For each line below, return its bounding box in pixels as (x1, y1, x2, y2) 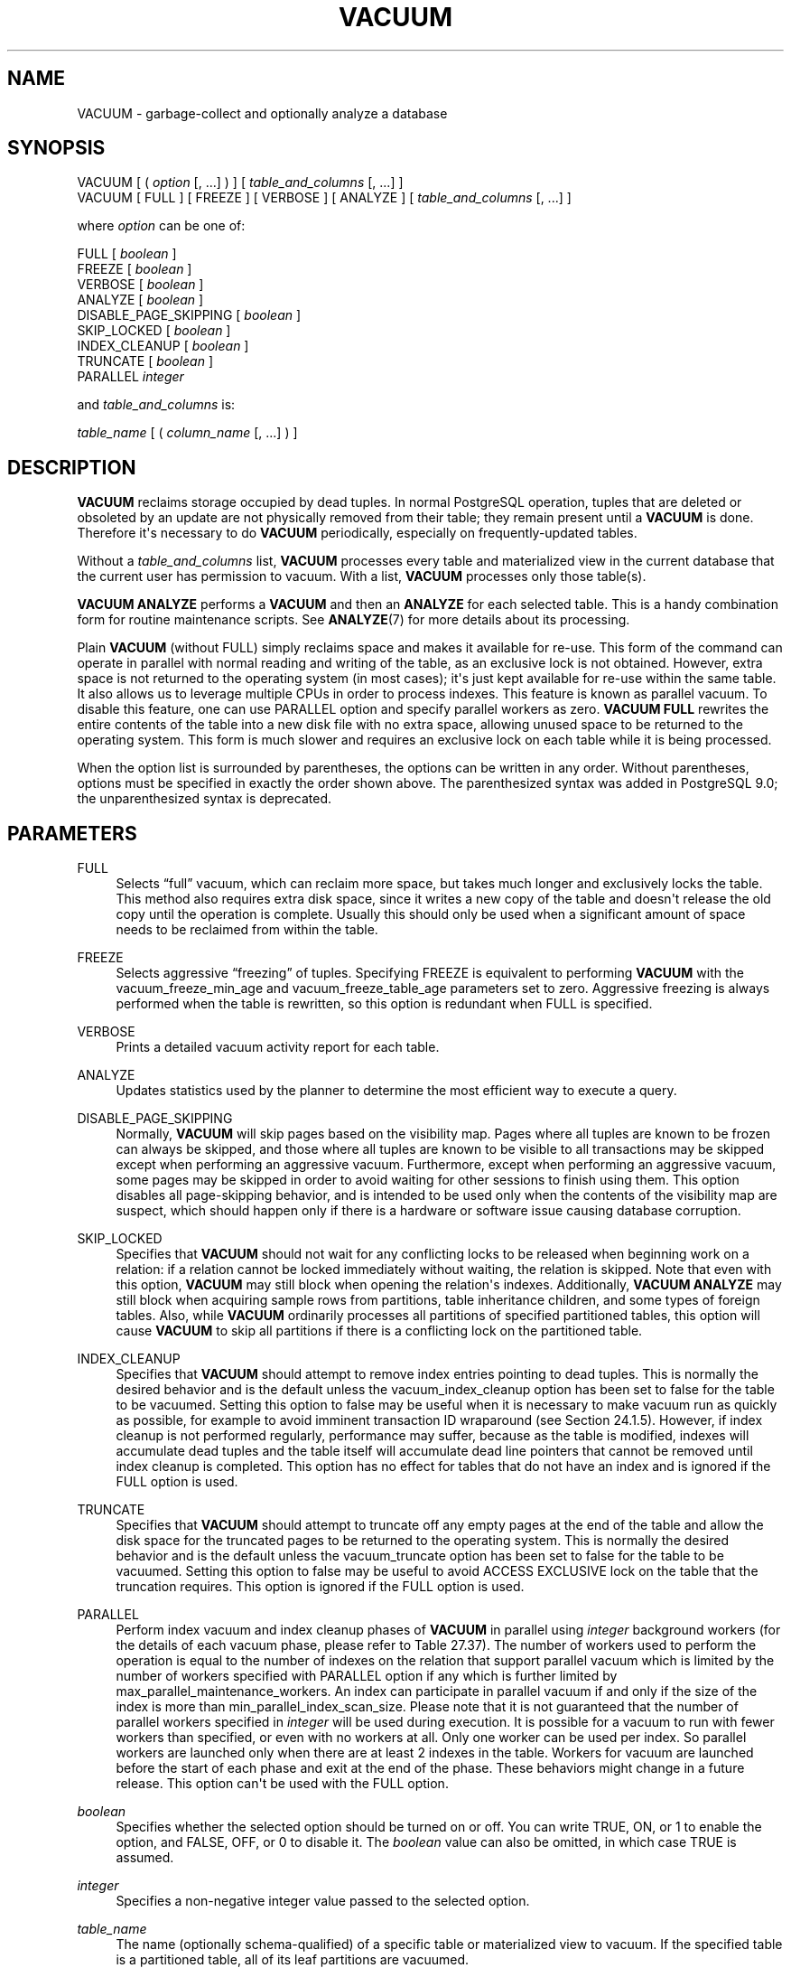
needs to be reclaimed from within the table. (116, 922, 378, 938)
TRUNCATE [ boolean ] (77, 353, 214, 370)
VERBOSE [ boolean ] (77, 276, 204, 293)
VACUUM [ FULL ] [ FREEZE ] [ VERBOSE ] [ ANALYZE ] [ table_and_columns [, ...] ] (77, 190, 572, 206)
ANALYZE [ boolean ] (77, 292, 204, 308)
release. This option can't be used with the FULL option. (116, 1776, 449, 1792)
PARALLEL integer (77, 369, 184, 385)
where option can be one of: (77, 218, 246, 234)
